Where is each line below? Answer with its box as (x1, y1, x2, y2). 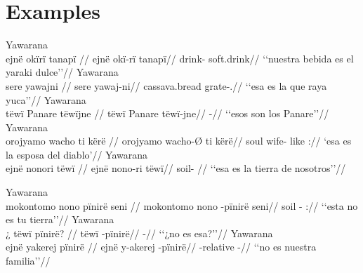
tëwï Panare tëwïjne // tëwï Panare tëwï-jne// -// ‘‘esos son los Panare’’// (6, 106, 329, 121)
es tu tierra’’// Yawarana (6, 212, 114, 227)
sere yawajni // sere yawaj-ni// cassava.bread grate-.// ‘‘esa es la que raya (6, 78, 327, 93)
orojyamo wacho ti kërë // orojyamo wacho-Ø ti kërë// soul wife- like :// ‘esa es (6, 133, 352, 148)
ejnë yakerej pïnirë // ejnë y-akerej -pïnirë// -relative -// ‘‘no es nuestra (6, 239, 317, 254)
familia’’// (6, 253, 51, 268)
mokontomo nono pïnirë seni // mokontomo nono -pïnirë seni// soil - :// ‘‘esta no (6, 198, 358, 213)
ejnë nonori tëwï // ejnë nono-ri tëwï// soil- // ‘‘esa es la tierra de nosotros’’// (6, 161, 346, 175)
